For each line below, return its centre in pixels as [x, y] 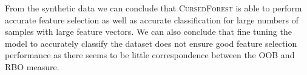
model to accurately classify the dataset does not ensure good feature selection [151, 43]
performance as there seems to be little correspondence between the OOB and [150, 55]
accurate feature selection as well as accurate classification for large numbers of [152, 19]
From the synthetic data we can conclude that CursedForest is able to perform [153, 8]
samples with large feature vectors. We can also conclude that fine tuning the [148, 31]
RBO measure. [32, 66]
